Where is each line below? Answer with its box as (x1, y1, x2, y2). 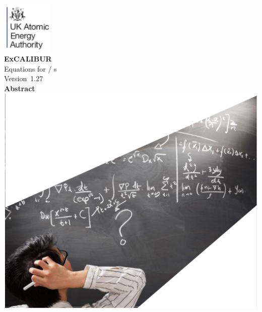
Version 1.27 (4, 73, 43, 84)
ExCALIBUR (4, 53, 52, 64)
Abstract (4, 83, 35, 93)
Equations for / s (4, 63, 57, 74)
